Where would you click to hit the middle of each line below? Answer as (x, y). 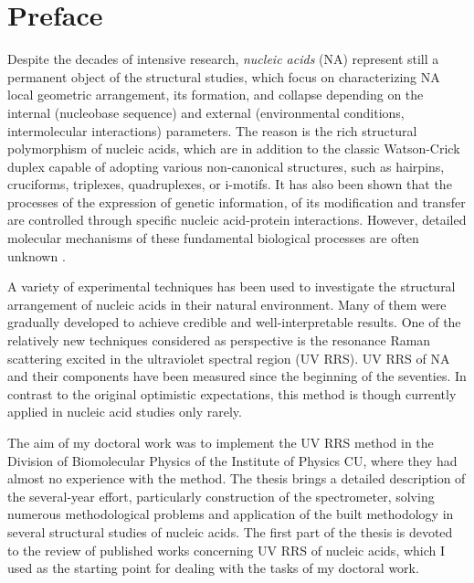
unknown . (37, 255)
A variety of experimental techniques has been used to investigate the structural (232, 286)
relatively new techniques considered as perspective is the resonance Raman (219, 340)
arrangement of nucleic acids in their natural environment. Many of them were (227, 304)
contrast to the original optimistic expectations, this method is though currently (232, 393)
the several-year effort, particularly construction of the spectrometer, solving (221, 496)
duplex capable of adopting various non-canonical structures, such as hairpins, (226, 166)
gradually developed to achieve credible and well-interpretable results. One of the (234, 322)
